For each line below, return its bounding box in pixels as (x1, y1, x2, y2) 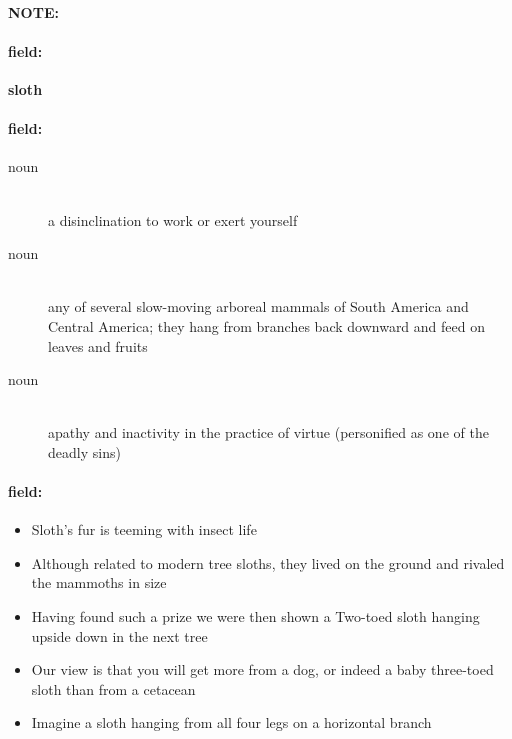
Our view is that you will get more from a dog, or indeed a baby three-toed (31, 659, 494, 680)
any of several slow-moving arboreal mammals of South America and (48, 296, 469, 317)
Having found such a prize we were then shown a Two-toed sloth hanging (31, 606, 480, 627)
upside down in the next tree (31, 625, 208, 646)
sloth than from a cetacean (31, 678, 196, 699)
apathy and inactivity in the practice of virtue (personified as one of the (48, 422, 489, 443)
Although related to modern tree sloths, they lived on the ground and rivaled (31, 552, 505, 573)
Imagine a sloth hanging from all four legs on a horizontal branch (31, 712, 432, 733)
